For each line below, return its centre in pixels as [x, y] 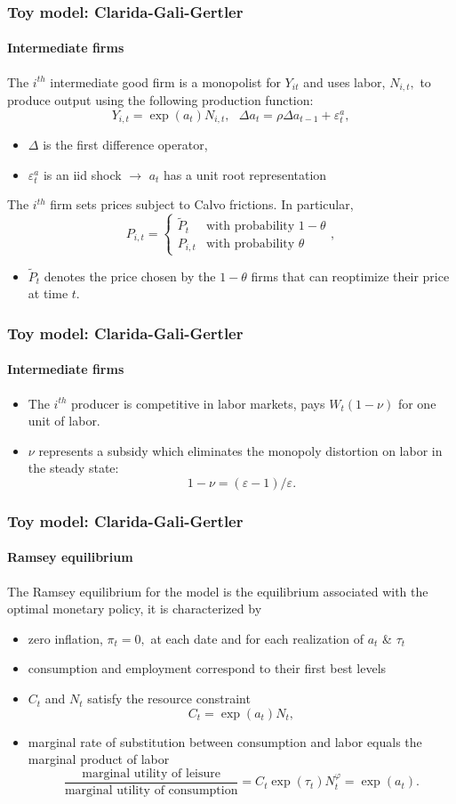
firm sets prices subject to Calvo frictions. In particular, [202, 204]
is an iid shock [82, 174]
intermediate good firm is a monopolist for [165, 81]
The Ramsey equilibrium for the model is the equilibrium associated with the [218, 591]
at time [48, 293]
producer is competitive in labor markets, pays [198, 403]
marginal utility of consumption [151, 790]
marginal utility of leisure [152, 773]
